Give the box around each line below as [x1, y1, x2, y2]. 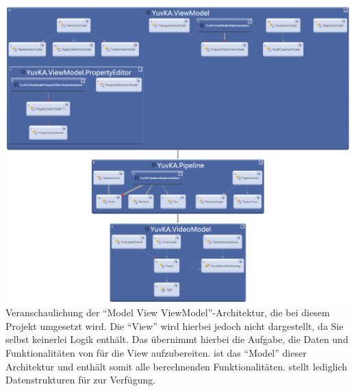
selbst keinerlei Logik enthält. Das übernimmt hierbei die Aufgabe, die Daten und [5, 332, 348, 346]
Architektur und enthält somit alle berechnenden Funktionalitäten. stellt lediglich [5, 359, 348, 373]
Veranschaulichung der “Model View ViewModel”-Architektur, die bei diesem [5, 305, 330, 320]
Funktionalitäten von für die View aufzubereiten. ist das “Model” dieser [5, 345, 307, 359]
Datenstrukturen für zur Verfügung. [5, 372, 156, 387]
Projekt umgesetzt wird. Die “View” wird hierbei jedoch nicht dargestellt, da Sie [5, 318, 344, 333]
